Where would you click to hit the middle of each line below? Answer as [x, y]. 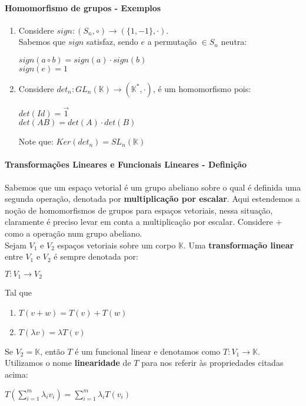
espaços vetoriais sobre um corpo [117, 245]
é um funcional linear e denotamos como [148, 351]
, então [52, 351]
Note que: [36, 141]
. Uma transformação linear [239, 245]
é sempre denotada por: [96, 256]
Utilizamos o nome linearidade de [68, 363]
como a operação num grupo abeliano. [74, 233]
